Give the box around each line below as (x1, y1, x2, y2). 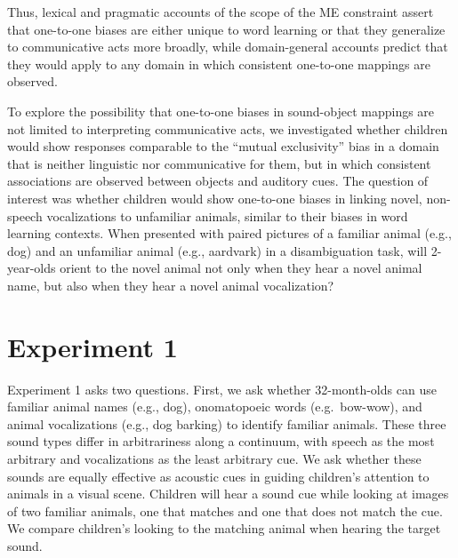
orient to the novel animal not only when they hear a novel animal (60, 259, 422, 277)
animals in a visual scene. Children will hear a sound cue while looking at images (7, 484, 449, 503)
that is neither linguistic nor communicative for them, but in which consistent (7, 154, 431, 172)
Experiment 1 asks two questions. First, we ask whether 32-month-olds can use (7, 379, 437, 398)
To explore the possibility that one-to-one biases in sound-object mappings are (7, 101, 435, 120)
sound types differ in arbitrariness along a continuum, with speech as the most (7, 432, 435, 450)
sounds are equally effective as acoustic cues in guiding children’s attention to (7, 466, 430, 485)
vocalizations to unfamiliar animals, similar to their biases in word (46, 206, 408, 225)
